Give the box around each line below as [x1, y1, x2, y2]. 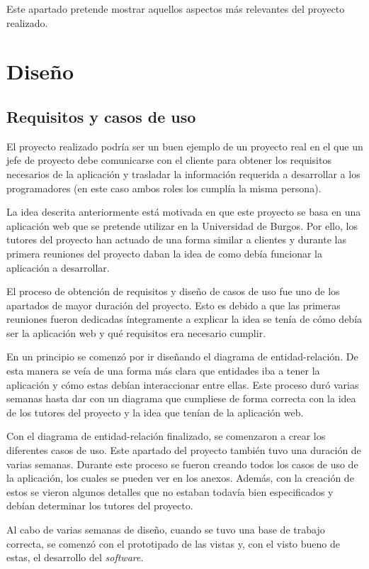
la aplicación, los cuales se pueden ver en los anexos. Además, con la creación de [6, 470, 354, 485]
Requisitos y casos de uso [6, 105, 196, 127]
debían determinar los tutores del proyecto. [6, 498, 193, 513]
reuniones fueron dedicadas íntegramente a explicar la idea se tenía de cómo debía [6, 311, 363, 326]
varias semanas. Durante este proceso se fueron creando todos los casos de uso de [6, 456, 358, 471]
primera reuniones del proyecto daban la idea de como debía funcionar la [6, 245, 322, 260]
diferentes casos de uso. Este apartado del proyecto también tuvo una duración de [6, 443, 361, 458]
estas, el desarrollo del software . [6, 550, 144, 565]
